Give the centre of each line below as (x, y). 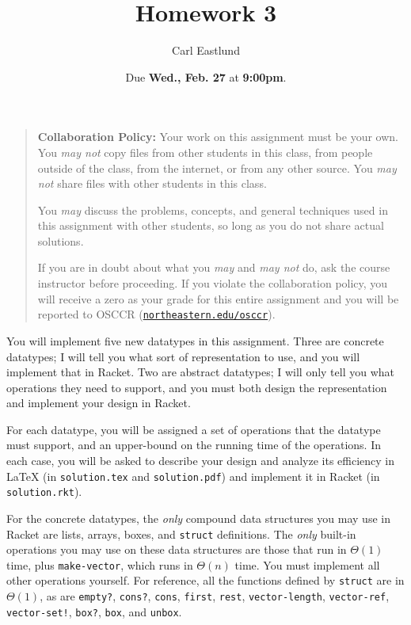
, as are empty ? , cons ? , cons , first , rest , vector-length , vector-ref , (215, 596)
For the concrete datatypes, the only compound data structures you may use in (198, 518)
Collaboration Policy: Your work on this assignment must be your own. (218, 137)
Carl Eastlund (206, 50)
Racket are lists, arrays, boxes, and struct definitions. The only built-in (181, 534)
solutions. (61, 240)
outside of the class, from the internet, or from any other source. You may (217, 168)
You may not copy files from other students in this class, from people (205, 152)
